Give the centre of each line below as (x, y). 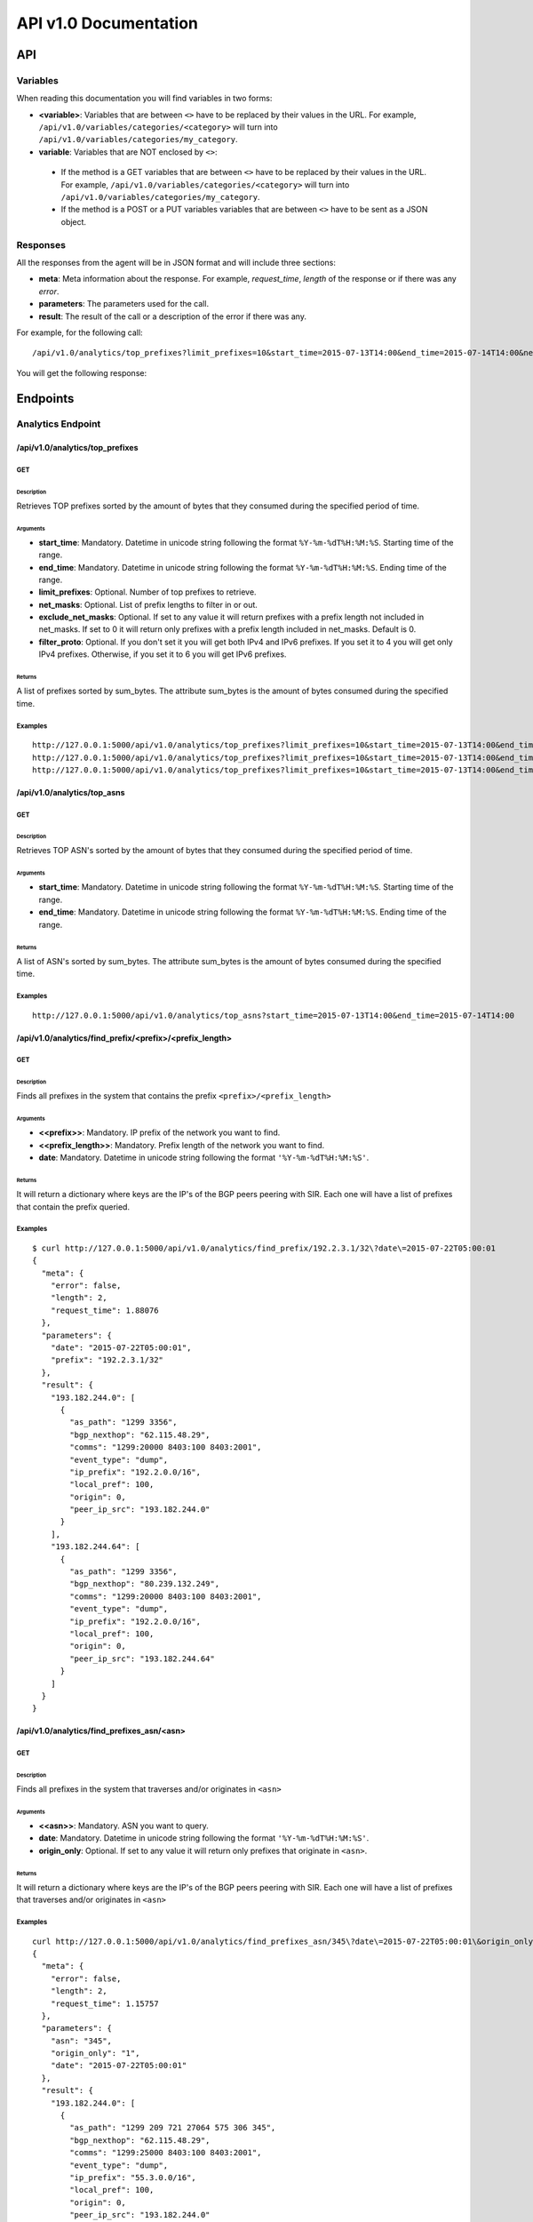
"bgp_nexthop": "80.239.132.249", (145, 1584)
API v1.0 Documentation (107, 23)
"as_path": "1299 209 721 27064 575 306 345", (173, 2128)
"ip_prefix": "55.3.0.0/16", (133, 2178)
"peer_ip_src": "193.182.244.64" (142, 1659)
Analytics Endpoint (59, 424)
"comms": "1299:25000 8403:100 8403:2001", (166, 2153)
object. (74, 221)
